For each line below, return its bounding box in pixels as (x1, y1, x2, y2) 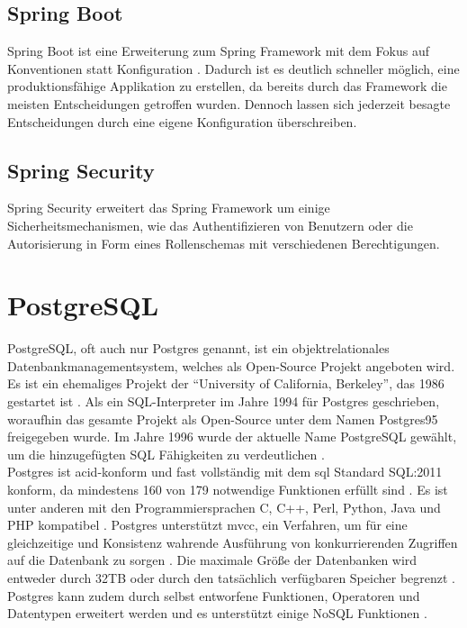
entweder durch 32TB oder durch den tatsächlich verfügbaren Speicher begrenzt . (7, 569, 455, 587)
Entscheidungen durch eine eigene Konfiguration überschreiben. (7, 112, 357, 131)
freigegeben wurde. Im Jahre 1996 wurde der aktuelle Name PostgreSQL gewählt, (7, 427, 457, 446)
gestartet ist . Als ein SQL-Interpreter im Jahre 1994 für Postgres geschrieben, (7, 392, 440, 411)
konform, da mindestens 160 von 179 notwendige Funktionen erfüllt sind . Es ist (7, 480, 448, 499)
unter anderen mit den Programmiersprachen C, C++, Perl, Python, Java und (7, 497, 441, 516)
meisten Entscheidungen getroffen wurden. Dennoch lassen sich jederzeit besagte (7, 94, 451, 113)
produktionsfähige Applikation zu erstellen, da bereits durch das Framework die (7, 77, 447, 96)
